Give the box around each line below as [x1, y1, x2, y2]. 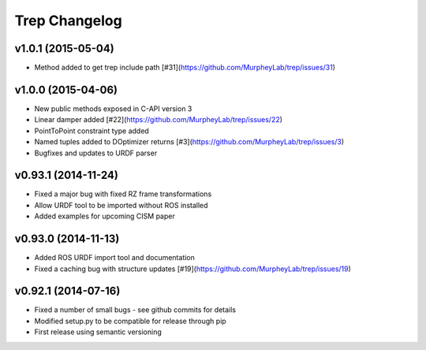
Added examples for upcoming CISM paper [34, 211, 175, 221]
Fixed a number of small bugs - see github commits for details [34, 305, 237, 315]
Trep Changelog [14, 12, 122, 29]
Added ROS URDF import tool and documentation [34, 253, 195, 262]
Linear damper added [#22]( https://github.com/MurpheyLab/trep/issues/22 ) [34, 115, 283, 125]
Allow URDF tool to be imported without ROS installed [34, 200, 208, 210]
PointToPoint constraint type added [34, 126, 149, 136]
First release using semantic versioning [34, 327, 162, 337]
